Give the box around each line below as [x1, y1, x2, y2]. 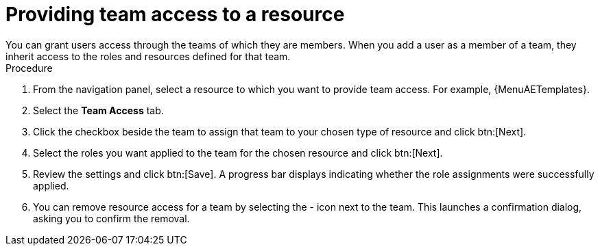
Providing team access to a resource [5, 3, 345, 26]
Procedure [5, 62, 53, 74]
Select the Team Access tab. [33, 104, 164, 116]
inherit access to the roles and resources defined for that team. [5, 50, 291, 62]
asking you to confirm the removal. [33, 212, 190, 224]
